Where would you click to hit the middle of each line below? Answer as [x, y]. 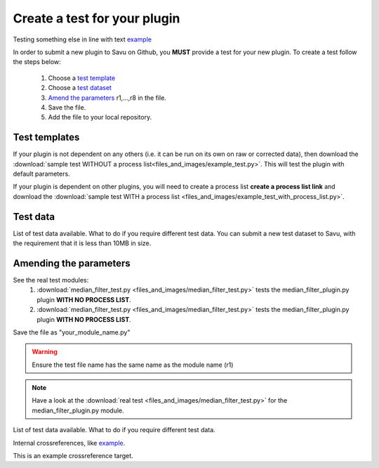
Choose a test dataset [80, 88]
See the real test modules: [51, 280]
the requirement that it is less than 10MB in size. [82, 243]
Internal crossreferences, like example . [69, 443]
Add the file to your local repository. [100, 117]
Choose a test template [82, 78]
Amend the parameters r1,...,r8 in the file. [107, 98]
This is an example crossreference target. [73, 456]
